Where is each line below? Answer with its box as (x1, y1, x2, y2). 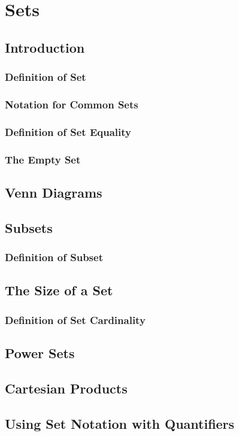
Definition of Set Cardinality (5, 312, 146, 327)
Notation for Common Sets (5, 96, 138, 111)
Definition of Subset (5, 250, 103, 265)
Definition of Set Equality (5, 124, 131, 139)
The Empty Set (5, 152, 81, 166)
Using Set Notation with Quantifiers (5, 414, 235, 432)
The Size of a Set (5, 281, 113, 299)
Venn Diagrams (5, 183, 102, 201)
